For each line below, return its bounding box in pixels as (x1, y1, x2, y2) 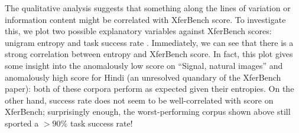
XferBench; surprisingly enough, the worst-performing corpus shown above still (5, 105, 291, 118)
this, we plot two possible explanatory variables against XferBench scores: (5, 25, 272, 37)
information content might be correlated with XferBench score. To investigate (5, 13, 286, 25)
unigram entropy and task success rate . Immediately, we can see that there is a (5, 36, 294, 48)
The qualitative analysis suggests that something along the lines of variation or (5, 2, 291, 14)
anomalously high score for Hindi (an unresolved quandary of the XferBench (5, 71, 281, 83)
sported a (5, 117, 39, 129)
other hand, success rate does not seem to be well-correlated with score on (5, 94, 274, 106)
